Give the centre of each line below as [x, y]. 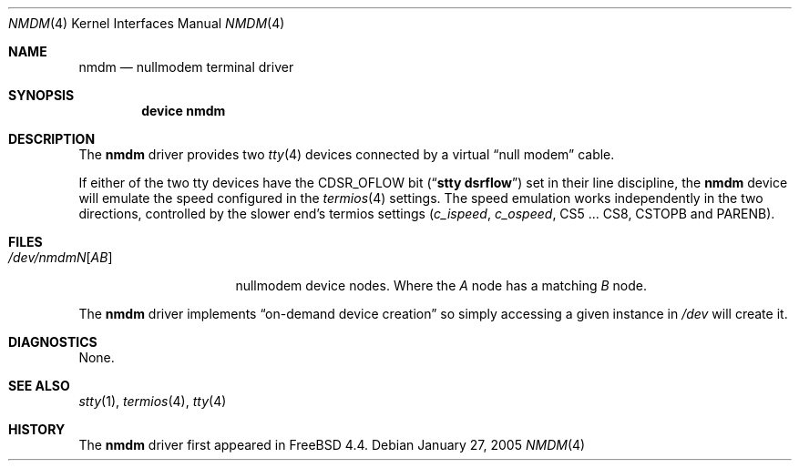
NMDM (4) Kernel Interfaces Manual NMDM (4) [147, 23]
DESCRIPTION [52, 139]
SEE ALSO [39, 386]
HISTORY [37, 429]
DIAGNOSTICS [53, 342]
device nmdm [184, 111]
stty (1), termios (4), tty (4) [153, 401]
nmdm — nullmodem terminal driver [186, 67]
